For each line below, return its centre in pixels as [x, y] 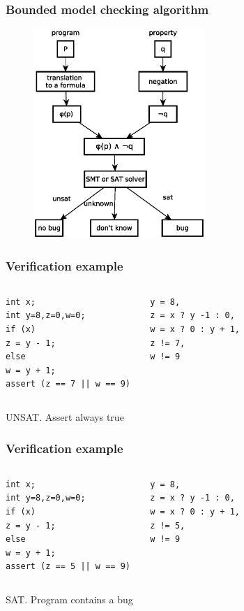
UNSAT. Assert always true [65, 417]
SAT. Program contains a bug [69, 599]
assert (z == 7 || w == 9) [68, 384]
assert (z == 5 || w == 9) [68, 567]
